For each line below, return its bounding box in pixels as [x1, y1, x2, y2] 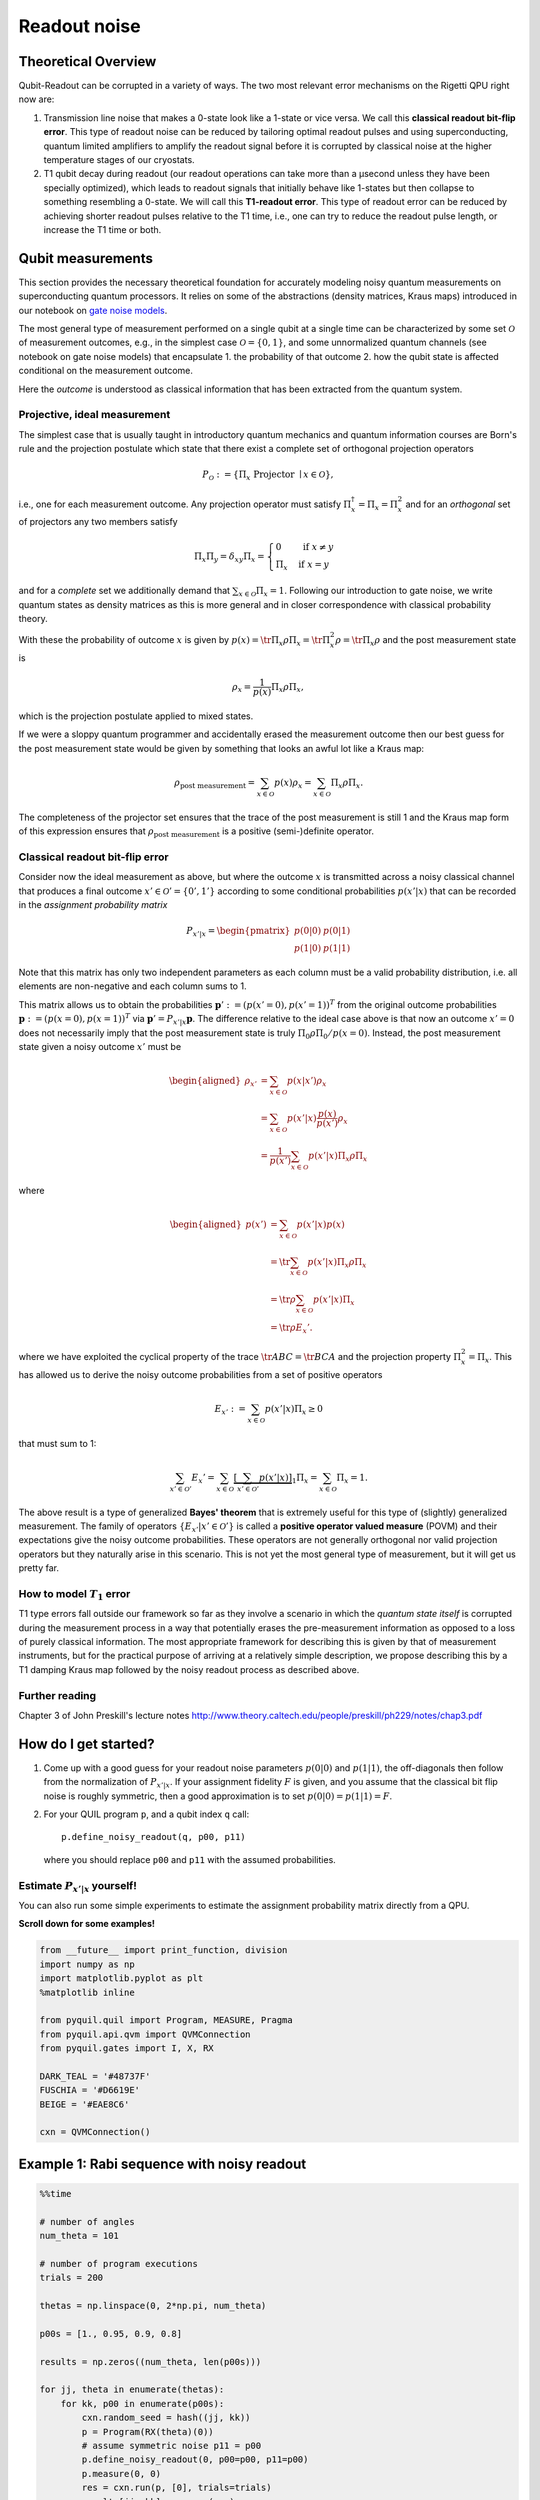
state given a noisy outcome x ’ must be [18, 1040, 182, 1052]
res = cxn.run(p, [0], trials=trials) [81, 2482, 272, 2494]
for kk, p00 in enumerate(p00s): [60, 2398, 225, 2409]
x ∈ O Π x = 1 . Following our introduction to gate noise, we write [238, 585, 494, 599]
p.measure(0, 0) [81, 2468, 162, 2479]
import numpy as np [39, 1958, 135, 1970]
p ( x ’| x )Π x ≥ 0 [264, 1403, 324, 1417]
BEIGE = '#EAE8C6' [39, 2098, 130, 2110]
